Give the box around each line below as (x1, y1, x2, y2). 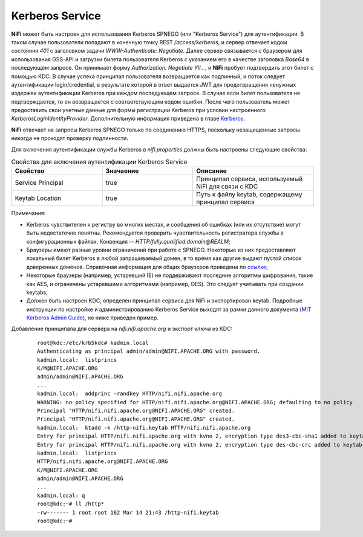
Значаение (105, 167, 139, 175)
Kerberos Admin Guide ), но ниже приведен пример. (26, 314, 159, 321)
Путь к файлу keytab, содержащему (196, 190, 302, 199)
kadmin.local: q (37, 492, 85, 499)
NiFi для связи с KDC (196, 182, 258, 191)
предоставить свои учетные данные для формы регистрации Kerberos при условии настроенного (11, 107, 266, 114)
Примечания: (11, 210, 46, 217)
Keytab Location (15, 194, 62, 202)
